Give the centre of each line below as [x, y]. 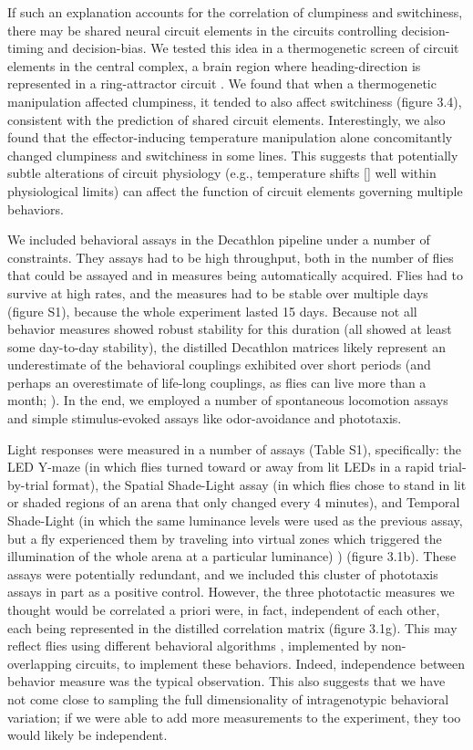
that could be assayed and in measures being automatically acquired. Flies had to [235, 275]
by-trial [28, 484]
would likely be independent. [87, 735]
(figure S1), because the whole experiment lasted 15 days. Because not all [212, 311]
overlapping [40, 663]
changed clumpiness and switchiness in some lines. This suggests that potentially [233, 155]
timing [26, 48]
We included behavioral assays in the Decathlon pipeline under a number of [219, 240]
